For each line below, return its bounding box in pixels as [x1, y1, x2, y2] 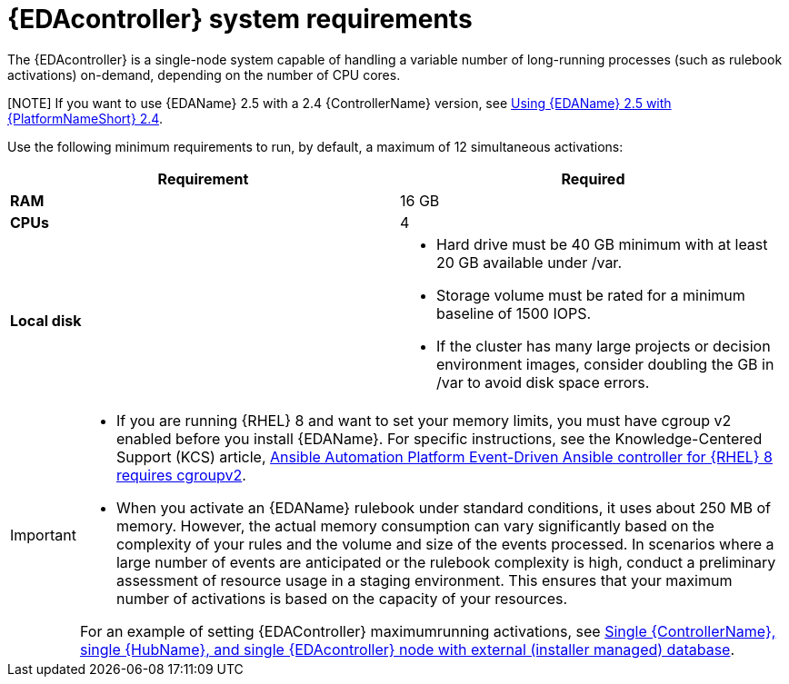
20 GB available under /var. [436, 253, 622, 272]
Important [10, 525, 76, 544]
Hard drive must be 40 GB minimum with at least [436, 234, 768, 253]
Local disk [10, 311, 82, 330]
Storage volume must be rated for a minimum [436, 285, 745, 304]
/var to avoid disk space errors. [436, 372, 650, 392]
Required [561, 169, 625, 188]
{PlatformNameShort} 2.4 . [7, 110, 163, 126]
